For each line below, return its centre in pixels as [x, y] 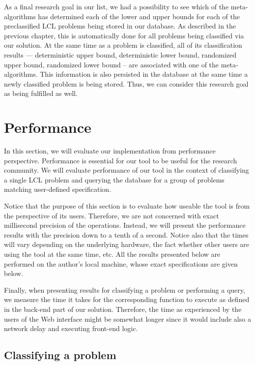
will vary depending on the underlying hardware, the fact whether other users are [127, 244]
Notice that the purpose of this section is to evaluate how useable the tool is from [127, 206]
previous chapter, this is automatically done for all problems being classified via [124, 35]
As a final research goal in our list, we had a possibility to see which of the [116, 6]
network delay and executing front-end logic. [71, 328]
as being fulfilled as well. [41, 93]
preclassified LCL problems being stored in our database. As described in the [120, 26]
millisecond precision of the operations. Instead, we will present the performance [125, 225]
